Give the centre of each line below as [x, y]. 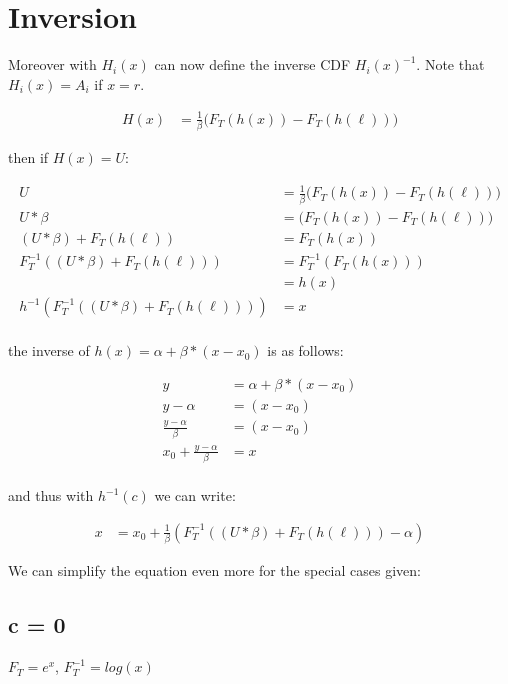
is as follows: [305, 350]
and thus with [51, 495]
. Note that [450, 64]
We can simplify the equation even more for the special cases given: [214, 570]
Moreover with [52, 64]
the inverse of [49, 350]
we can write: [195, 495]
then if [28, 157]
